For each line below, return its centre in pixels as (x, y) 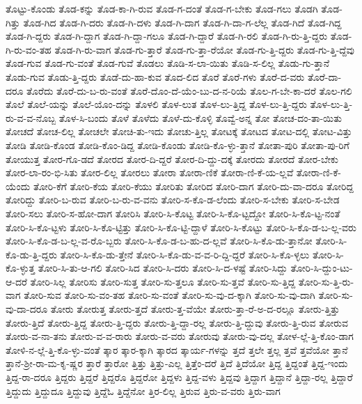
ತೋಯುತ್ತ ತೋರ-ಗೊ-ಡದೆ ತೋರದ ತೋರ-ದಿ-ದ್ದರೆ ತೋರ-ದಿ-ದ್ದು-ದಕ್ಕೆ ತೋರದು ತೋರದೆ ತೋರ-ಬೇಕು (172, 158)
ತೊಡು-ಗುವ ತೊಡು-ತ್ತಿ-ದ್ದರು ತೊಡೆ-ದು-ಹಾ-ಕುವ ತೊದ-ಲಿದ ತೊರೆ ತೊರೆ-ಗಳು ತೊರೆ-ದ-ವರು (155, 76)
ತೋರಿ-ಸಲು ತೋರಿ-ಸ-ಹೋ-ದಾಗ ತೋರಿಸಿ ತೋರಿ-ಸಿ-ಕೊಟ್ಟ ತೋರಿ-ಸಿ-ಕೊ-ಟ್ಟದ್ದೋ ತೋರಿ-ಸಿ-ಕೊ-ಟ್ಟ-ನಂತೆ (173, 213)
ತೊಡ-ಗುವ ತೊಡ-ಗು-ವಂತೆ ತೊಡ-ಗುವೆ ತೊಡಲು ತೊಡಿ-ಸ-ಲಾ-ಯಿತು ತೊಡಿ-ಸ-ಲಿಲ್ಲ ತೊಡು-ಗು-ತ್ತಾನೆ (167, 63)
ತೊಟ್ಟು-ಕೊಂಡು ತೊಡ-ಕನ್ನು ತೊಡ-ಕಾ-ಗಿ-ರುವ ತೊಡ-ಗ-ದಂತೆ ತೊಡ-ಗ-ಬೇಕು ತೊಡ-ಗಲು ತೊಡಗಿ (162, 8)
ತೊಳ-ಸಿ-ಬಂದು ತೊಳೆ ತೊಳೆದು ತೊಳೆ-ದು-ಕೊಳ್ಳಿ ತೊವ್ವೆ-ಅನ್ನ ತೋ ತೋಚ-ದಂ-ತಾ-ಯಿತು (200, 117)
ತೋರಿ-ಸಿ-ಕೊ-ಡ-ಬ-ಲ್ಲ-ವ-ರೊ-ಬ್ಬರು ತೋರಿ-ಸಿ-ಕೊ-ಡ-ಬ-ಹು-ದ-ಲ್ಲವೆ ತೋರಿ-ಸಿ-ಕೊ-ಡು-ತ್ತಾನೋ (159, 241)
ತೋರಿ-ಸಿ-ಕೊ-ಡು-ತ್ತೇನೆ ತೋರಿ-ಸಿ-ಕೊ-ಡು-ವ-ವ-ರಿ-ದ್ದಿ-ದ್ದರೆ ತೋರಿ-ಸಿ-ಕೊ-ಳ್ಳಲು (185, 254)
